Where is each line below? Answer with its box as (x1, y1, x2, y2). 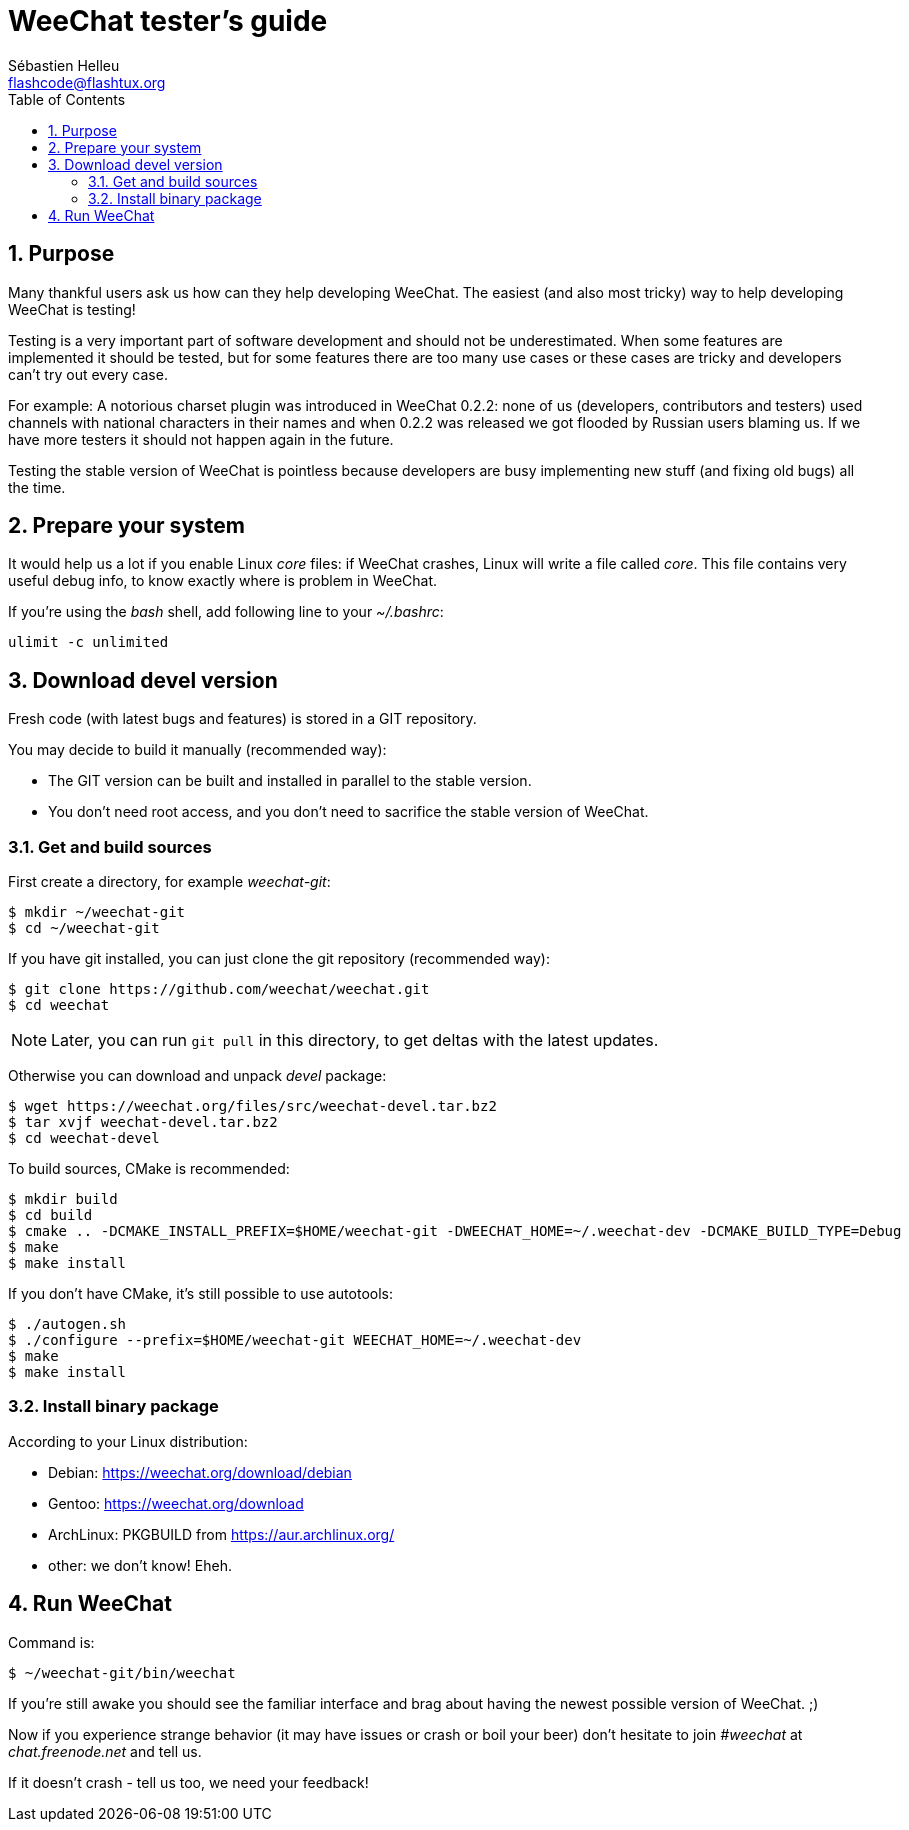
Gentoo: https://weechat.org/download (48, 1494, 304, 1512)
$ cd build (8, 1207, 93, 1224)
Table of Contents (8, 90, 126, 108)
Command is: (8, 1633, 95, 1651)
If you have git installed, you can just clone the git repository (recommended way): (8, 950, 550, 968)
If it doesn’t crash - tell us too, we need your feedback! (8, 1773, 369, 1791)
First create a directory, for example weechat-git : (8, 873, 331, 891)
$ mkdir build (8, 1191, 118, 1208)
